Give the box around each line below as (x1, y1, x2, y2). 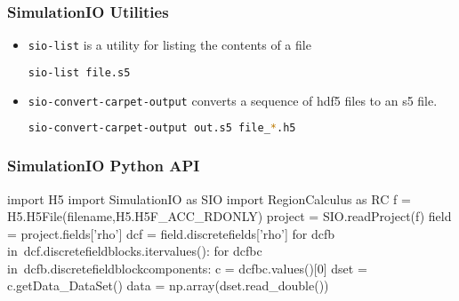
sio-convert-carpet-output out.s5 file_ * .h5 (28, 122, 296, 135)
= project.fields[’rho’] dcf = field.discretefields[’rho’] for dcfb (7, 224, 335, 242)
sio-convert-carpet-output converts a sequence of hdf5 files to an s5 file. (28, 91, 438, 109)
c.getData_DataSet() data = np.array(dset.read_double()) (7, 276, 329, 295)
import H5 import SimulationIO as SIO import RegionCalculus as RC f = (7, 189, 411, 208)
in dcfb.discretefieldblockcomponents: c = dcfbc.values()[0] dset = (7, 258, 367, 277)
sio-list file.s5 (28, 66, 131, 79)
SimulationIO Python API (7, 154, 200, 177)
